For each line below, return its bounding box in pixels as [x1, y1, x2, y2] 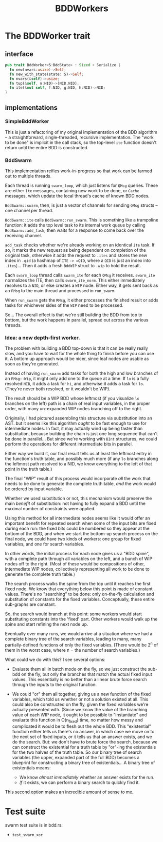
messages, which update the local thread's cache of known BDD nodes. [5, 193, 150, 199]
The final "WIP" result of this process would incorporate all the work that [5, 476, 151, 481]
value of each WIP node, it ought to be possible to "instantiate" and [12, 712, 147, 718]
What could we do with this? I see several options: [5, 657, 106, 662]
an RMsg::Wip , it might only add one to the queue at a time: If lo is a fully [5, 376, 149, 381]
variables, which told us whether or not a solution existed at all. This [12, 696, 148, 702]
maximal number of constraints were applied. [5, 506, 96, 512]
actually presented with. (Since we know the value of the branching [12, 707, 147, 713]
